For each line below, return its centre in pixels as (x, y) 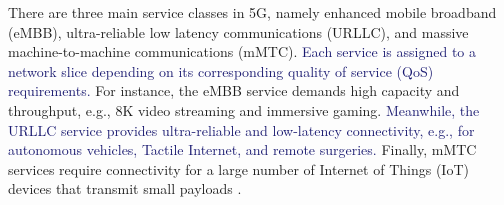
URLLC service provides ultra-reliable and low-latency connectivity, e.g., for (241, 129)
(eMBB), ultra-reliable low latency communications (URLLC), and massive (238, 31)
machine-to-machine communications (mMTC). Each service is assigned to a (242, 51)
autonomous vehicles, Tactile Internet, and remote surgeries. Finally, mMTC (242, 149)
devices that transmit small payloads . (125, 188)
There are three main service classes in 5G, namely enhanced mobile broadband (252, 12)
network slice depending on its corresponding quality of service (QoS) (221, 70)
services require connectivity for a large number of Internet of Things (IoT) (238, 168)
